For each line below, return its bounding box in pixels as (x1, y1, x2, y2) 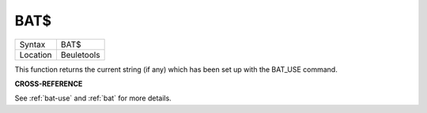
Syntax (19, 39, 46, 50)
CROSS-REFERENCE (14, 79, 83, 89)
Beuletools (60, 49, 100, 60)
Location (19, 49, 52, 60)
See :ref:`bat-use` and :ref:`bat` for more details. (14, 93, 172, 103)
